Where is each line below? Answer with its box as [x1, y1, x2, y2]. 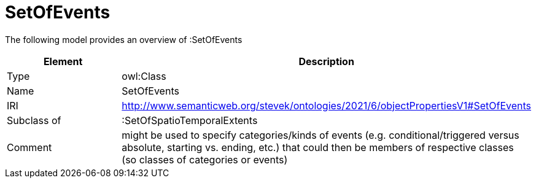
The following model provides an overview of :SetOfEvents [5, 34, 243, 45]
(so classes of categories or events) [122, 153, 288, 166]
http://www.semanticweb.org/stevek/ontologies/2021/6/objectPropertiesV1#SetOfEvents [122, 99, 531, 112]
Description [298, 55, 354, 68]
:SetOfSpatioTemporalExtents [122, 114, 258, 127]
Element [43, 55, 83, 68]
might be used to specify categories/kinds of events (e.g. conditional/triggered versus [122, 128, 519, 141]
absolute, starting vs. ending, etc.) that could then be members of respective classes [122, 141, 514, 154]
